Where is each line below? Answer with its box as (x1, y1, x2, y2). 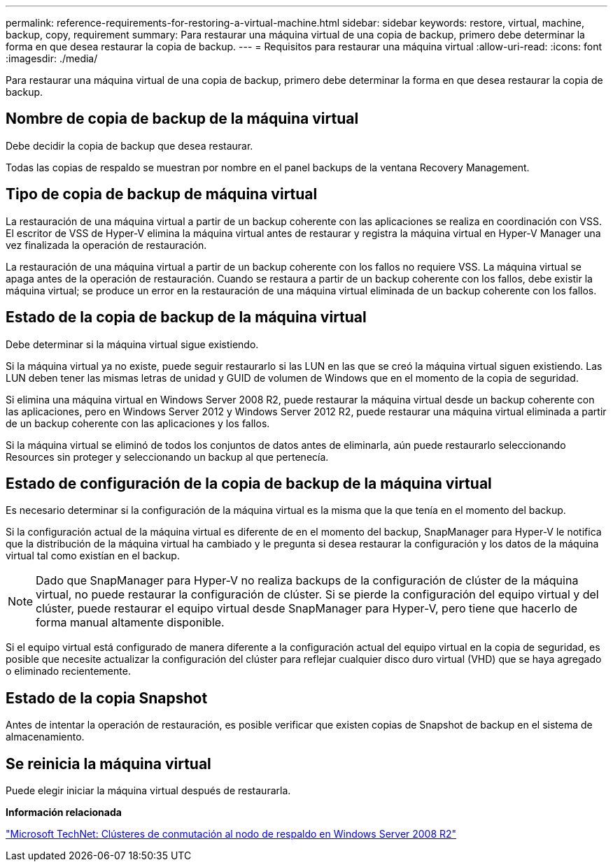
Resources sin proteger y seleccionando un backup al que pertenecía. (6, 450, 329, 463)
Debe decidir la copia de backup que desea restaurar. (6, 139, 253, 152)
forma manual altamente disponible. (36, 615, 225, 630)
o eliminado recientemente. (6, 665, 131, 678)
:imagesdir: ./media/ (6, 52, 98, 64)
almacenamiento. (6, 731, 85, 743)
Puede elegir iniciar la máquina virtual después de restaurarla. (6, 784, 291, 797)
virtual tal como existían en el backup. (6, 550, 180, 562)
